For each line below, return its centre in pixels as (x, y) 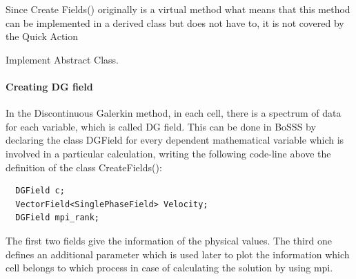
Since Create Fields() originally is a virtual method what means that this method (178, 9)
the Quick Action (42, 36)
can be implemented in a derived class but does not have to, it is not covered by (175, 22)
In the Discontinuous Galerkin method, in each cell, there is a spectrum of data (174, 113)
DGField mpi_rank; (58, 218)
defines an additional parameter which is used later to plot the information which (178, 254)
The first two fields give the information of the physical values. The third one (169, 240)
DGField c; (40, 191)
